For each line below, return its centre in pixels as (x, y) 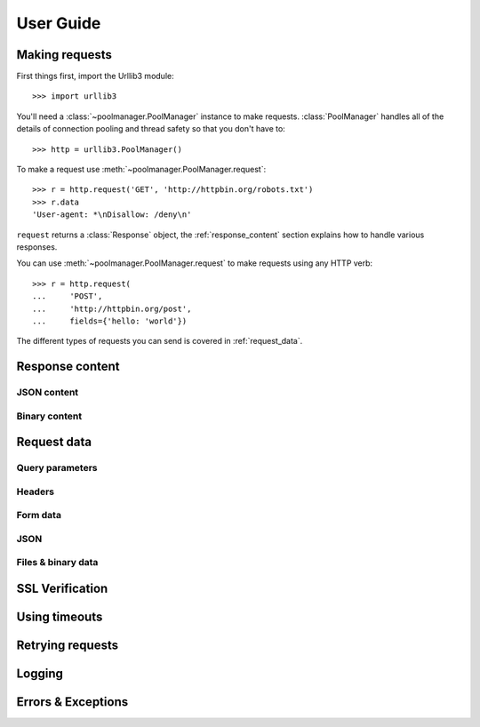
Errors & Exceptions (72, 702)
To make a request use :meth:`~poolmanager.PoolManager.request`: (141, 170)
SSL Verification (62, 589)
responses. (37, 247)
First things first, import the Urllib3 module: (95, 76)
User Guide (59, 23)
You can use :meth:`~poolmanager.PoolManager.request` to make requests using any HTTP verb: (195, 263)
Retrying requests (68, 646)
